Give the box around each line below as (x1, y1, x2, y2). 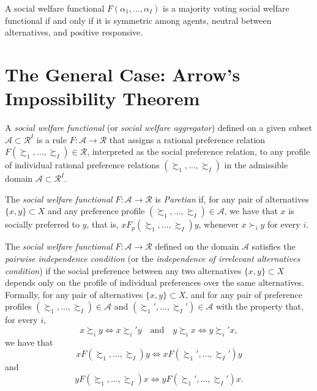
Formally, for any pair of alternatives (5, 288, 143, 300)
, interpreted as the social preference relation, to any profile (87, 145, 310, 158)
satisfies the (252, 240, 296, 253)
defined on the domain (155, 240, 239, 253)
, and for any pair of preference (185, 288, 302, 300)
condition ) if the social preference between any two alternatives (5, 264, 242, 277)
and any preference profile (48, 204, 145, 217)
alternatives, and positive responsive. (5, 26, 143, 39)
